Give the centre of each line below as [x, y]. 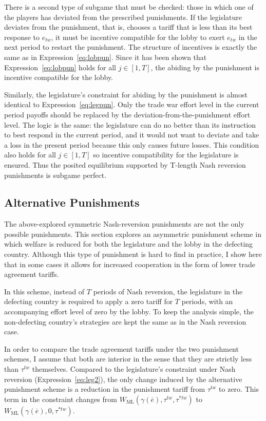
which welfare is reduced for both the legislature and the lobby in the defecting [129, 244]
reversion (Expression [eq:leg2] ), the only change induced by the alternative [123, 379]
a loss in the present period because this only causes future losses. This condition [132, 144]
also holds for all [30, 155]
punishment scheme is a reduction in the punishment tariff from [105, 389]
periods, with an [207, 301]
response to [22, 37]
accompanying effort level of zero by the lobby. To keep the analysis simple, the [129, 312]
